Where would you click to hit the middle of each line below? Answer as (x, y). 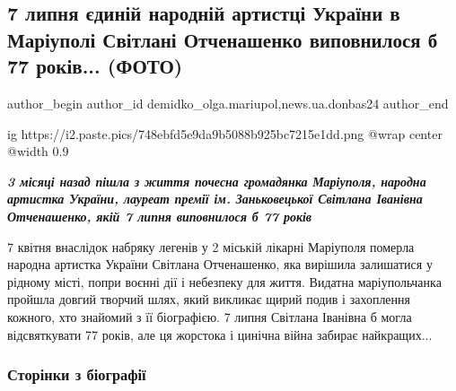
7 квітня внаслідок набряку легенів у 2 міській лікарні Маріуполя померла (211, 246)
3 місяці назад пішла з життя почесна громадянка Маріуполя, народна (217, 181)
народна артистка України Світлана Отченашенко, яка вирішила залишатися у (220, 264)
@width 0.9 (38, 151)
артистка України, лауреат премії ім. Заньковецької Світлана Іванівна (215, 199)
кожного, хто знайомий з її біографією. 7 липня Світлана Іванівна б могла (210, 316)
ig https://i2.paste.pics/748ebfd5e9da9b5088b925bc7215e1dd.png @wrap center (225, 133)
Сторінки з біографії (77, 374)
